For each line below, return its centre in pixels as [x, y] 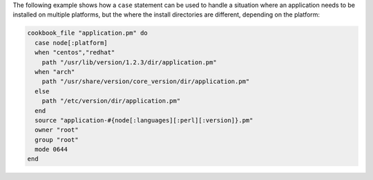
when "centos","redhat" [75, 53]
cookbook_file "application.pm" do [87, 33]
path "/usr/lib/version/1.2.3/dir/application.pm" [129, 62]
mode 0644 [51, 150]
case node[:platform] [71, 43]
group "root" [57, 139]
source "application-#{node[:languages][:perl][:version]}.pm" [144, 120]
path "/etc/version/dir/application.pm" [111, 101]
